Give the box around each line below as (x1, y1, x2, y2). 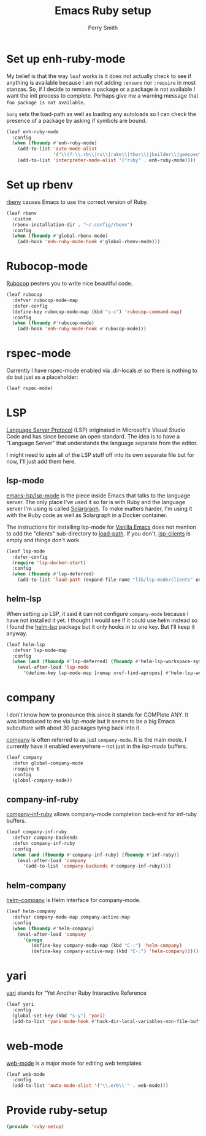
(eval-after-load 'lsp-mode (17, 664, 89, 671)
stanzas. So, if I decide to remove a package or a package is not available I (6, 85, 196, 93)
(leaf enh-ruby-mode (6, 128, 59, 135)
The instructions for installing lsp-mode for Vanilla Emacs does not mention (6, 523, 196, 531)
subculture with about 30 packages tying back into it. (6, 724, 141, 731)
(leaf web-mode (6, 1071, 45, 1078)
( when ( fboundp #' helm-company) (12, 925, 95, 932)
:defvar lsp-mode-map (12, 647, 67, 653)
